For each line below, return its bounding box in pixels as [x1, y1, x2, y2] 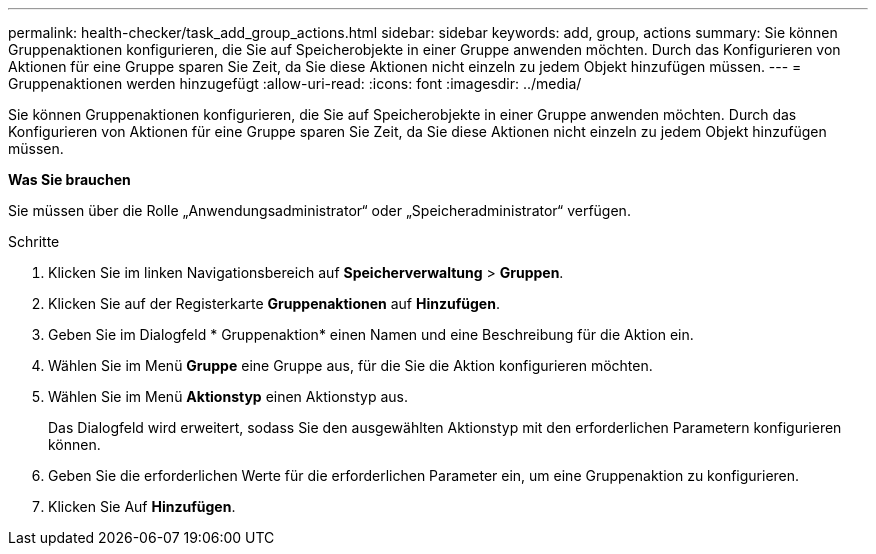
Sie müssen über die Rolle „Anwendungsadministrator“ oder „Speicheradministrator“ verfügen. [8, 202, 631, 219]
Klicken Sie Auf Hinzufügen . [48, 498, 236, 515]
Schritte [8, 233, 60, 250]
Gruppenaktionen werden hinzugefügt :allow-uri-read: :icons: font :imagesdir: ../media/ [8, 75, 582, 92]
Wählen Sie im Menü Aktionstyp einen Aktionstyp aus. [48, 388, 408, 405]
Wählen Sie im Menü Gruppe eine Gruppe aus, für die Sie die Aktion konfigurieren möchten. [48, 357, 653, 374]
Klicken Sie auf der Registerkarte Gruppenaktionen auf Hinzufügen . [48, 295, 500, 312]
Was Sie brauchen [8, 171, 131, 188]
